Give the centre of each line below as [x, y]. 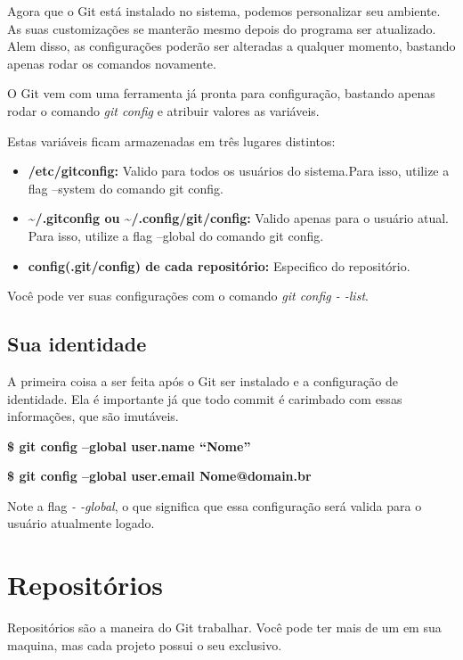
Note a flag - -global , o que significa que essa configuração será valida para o [215, 505]
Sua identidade [77, 344]
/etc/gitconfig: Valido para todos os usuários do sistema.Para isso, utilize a [239, 171]
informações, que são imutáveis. [93, 416]
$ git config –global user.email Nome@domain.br [159, 476]
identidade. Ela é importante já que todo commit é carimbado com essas [205, 398]
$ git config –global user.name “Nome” [129, 445]
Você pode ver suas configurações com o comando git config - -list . [188, 296]
